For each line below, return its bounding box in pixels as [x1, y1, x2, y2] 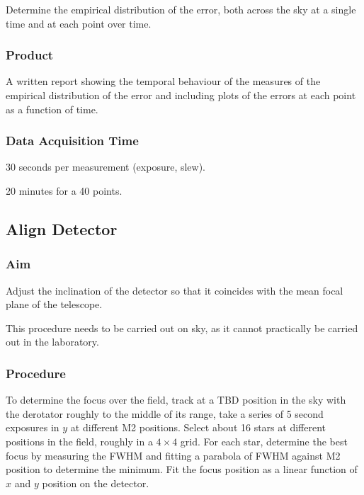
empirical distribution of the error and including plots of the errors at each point [6, 88, 356, 102]
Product [6, 46, 54, 64]
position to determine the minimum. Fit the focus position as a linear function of [6, 462, 358, 477]
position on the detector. [42, 475, 149, 490]
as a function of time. [6, 101, 98, 116]
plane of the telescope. [6, 297, 103, 312]
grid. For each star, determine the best [180, 433, 348, 448]
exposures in [6, 420, 59, 435]
